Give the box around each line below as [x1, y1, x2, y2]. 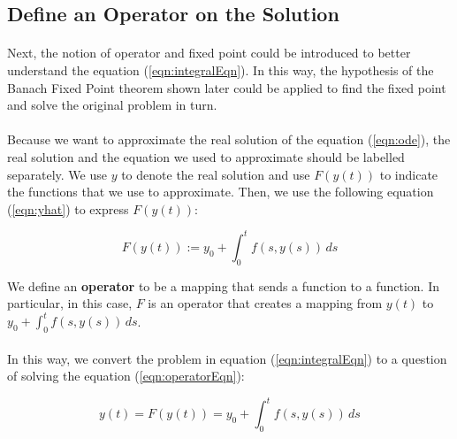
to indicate [379, 165, 438, 183]
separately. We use [7, 165, 107, 183]
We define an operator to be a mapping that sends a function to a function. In [7, 276, 439, 295]
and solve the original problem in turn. [7, 96, 217, 114]
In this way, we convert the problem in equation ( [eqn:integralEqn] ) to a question [7, 349, 447, 367]
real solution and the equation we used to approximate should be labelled [7, 147, 405, 166]
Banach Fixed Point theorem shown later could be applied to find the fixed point [7, 78, 446, 96]
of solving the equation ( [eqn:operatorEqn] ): [7, 366, 245, 385]
